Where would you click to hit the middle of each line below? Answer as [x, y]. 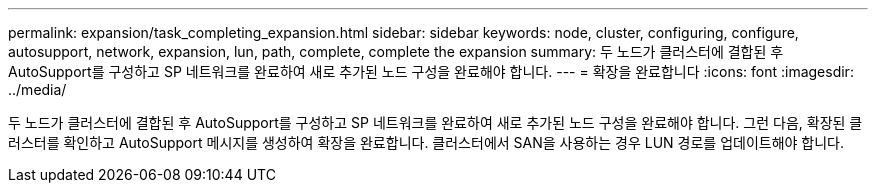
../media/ [37, 89]
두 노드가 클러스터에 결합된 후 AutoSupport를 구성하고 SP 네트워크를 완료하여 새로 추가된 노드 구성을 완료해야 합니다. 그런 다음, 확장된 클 [435, 122]
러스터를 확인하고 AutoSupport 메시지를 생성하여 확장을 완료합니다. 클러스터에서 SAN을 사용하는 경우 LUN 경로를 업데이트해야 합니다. [426, 142]
